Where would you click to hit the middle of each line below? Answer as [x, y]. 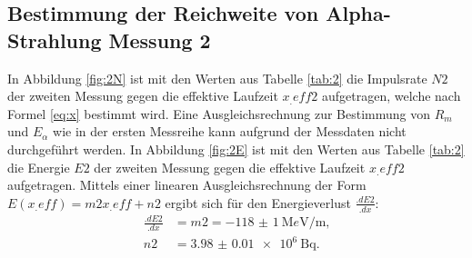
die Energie [39, 167]
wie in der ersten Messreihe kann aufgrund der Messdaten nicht [230, 131]
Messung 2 [160, 40]
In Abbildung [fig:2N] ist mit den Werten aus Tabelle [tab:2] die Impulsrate [217, 78]
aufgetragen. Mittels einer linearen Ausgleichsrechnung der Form [187, 185]
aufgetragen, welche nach [391, 96]
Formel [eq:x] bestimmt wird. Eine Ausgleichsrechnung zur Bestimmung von [219, 113]
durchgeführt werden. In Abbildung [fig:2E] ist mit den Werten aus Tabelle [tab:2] [236, 149]
